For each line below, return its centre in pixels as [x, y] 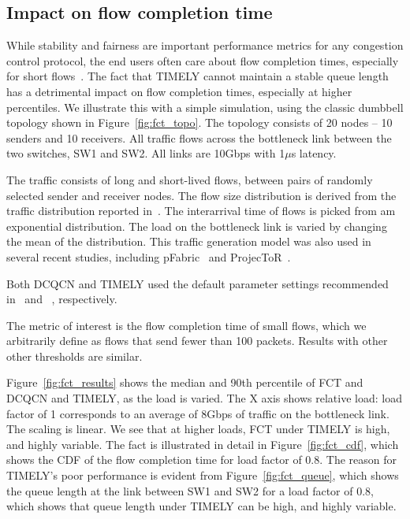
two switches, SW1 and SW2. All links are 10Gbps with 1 [146, 153]
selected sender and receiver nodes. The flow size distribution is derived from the [201, 195]
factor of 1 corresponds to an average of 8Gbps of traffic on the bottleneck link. [198, 413]
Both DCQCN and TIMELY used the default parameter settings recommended [198, 283]
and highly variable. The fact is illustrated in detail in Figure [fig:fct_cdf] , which [203, 444]
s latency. [314, 153]
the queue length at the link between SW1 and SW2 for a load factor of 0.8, [190, 490]
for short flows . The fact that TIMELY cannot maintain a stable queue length [198, 76]
